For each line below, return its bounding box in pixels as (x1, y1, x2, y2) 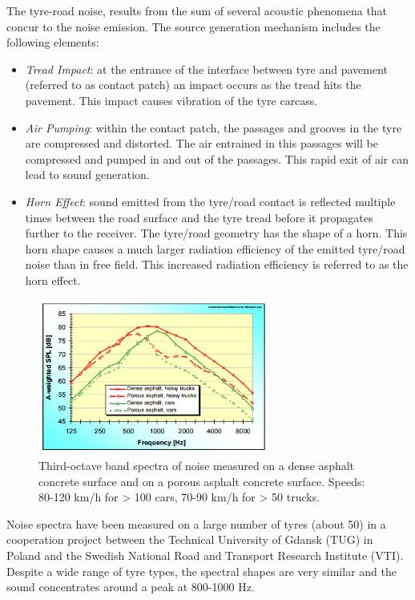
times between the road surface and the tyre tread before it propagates (25, 209, 373, 225)
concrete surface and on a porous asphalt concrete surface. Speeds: (38, 472, 365, 489)
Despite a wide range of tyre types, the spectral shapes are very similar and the (6, 562, 397, 579)
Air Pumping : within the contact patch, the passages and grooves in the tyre (25, 119, 402, 136)
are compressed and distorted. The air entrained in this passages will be (25, 135, 378, 152)
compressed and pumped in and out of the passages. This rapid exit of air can (25, 150, 409, 167)
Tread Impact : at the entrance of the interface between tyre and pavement (25, 60, 388, 77)
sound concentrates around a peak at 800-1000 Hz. (6, 578, 255, 595)
